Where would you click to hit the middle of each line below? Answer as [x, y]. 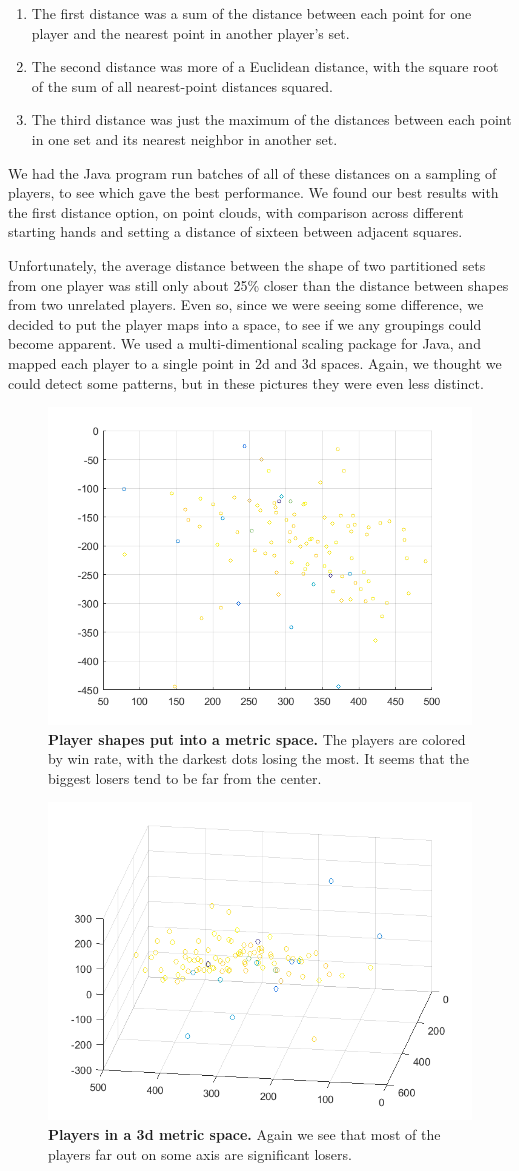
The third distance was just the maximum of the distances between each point [271, 119]
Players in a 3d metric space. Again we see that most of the [244, 1134]
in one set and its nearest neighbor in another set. [184, 138]
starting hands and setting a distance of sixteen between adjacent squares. [235, 231]
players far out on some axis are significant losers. [200, 1153]
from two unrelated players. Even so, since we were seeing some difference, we [246, 304]
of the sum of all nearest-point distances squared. [182, 85]
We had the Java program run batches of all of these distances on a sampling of [252, 172]
